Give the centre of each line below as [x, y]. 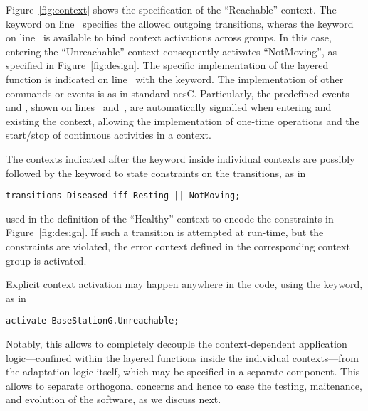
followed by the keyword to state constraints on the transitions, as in [156, 172]
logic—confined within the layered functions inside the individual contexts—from [182, 357]
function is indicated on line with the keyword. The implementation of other [175, 79]
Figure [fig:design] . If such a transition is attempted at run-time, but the [165, 232]
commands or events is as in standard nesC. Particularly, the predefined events [178, 93]
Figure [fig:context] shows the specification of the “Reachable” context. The [171, 9]
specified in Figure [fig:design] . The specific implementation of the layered [167, 65]
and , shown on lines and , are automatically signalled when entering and [169, 107]
